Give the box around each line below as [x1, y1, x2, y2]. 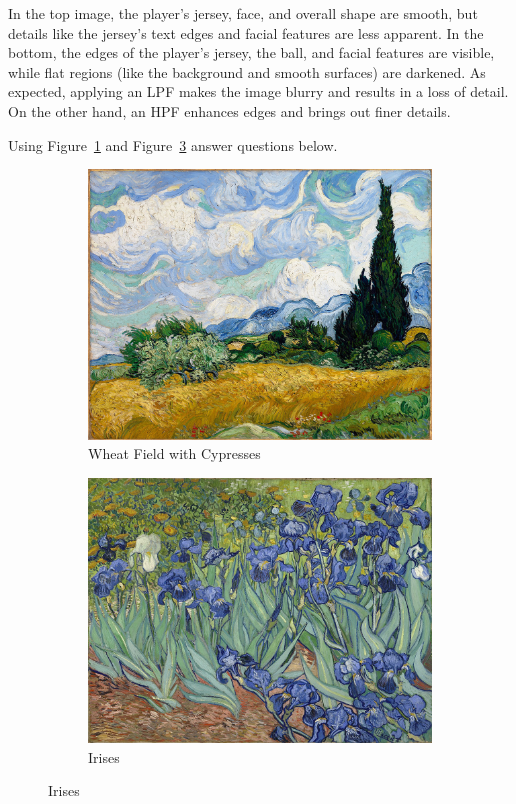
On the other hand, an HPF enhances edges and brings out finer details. [8, 100, 451, 121]
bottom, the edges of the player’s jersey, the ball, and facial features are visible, [8, 42, 495, 63]
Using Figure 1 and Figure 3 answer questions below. [8, 134, 338, 155]
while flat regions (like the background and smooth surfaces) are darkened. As [8, 61, 486, 82]
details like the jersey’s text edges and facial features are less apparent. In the [8, 22, 484, 43]
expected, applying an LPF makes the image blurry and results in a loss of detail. [8, 81, 509, 102]
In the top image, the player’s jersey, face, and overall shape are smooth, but [8, 3, 478, 23]
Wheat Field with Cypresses [88, 443, 261, 464]
